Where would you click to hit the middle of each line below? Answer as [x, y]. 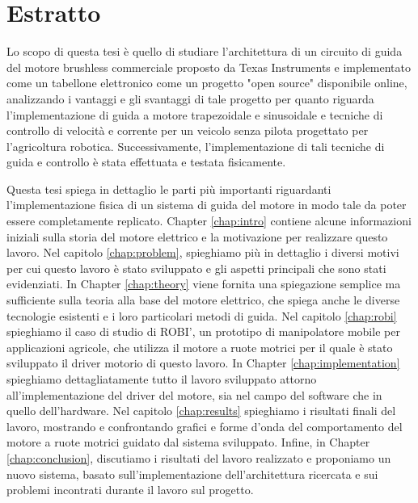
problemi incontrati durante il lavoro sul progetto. [130, 490]
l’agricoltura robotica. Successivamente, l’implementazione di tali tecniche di [196, 146]
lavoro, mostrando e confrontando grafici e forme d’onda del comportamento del [205, 426]
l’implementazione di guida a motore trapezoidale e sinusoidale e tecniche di [195, 114]
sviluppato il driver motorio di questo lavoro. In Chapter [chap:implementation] [203, 363]
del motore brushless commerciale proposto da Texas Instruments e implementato [209, 67]
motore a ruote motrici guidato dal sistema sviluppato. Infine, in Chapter [188, 442]
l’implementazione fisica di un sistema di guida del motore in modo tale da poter [207, 205]
